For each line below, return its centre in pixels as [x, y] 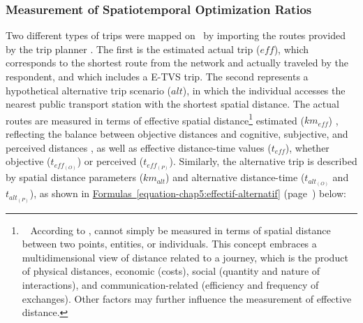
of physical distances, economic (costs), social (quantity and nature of [171, 271]
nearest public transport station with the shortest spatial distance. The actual [172, 104]
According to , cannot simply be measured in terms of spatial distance [180, 230]
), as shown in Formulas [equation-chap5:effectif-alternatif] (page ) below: [188, 193]
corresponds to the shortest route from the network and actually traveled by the [177, 63]
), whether [307, 147]
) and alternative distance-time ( [235, 177]
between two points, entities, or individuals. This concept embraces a [169, 244]
